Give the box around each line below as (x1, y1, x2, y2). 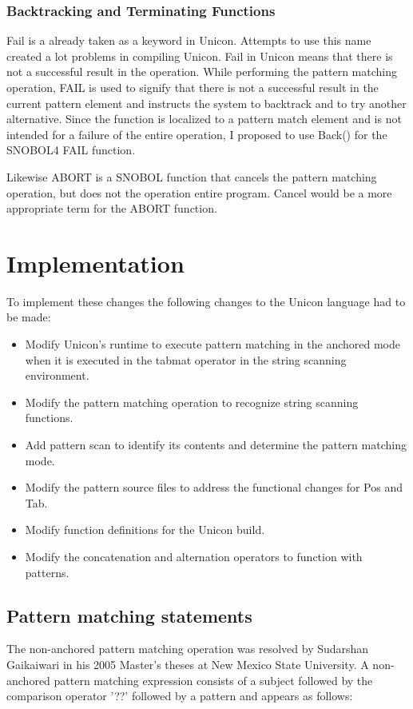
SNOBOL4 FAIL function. (6, 141, 136, 158)
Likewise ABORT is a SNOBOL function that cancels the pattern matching (6, 168, 377, 185)
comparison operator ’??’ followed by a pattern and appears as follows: (6, 687, 353, 704)
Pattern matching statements (6, 603, 252, 627)
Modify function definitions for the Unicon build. (25, 521, 265, 538)
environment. (25, 367, 89, 384)
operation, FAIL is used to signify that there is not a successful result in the (6, 79, 379, 95)
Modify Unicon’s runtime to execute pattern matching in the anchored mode (25, 336, 401, 353)
